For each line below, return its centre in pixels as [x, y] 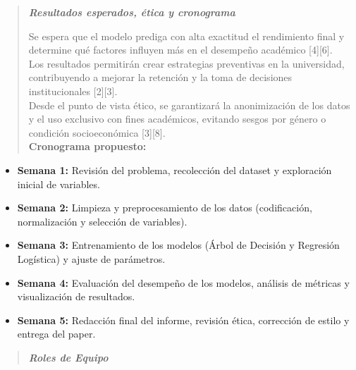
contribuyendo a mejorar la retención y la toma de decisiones [160, 77]
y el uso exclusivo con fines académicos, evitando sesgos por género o [177, 119]
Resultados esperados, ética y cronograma [132, 12]
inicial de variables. [59, 184]
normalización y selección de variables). [102, 221]
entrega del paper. [56, 334]
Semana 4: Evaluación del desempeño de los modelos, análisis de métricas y [183, 282]
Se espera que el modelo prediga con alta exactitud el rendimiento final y [186, 36]
